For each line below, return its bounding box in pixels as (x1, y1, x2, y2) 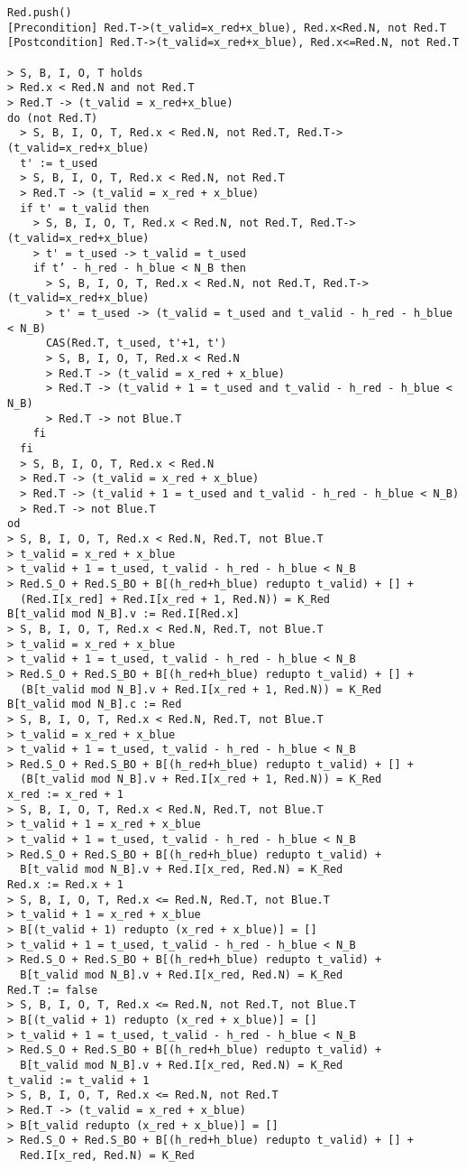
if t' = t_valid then (20, 201, 150, 215)
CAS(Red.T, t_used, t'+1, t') (45, 337, 227, 350)
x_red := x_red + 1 (7, 788, 123, 802)
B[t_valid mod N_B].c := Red (7, 698, 182, 711)
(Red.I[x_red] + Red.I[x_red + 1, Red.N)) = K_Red (20, 592, 330, 606)
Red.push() (7, 6, 72, 19)
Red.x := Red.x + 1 (7, 878, 123, 892)
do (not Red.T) (7, 111, 98, 125)
